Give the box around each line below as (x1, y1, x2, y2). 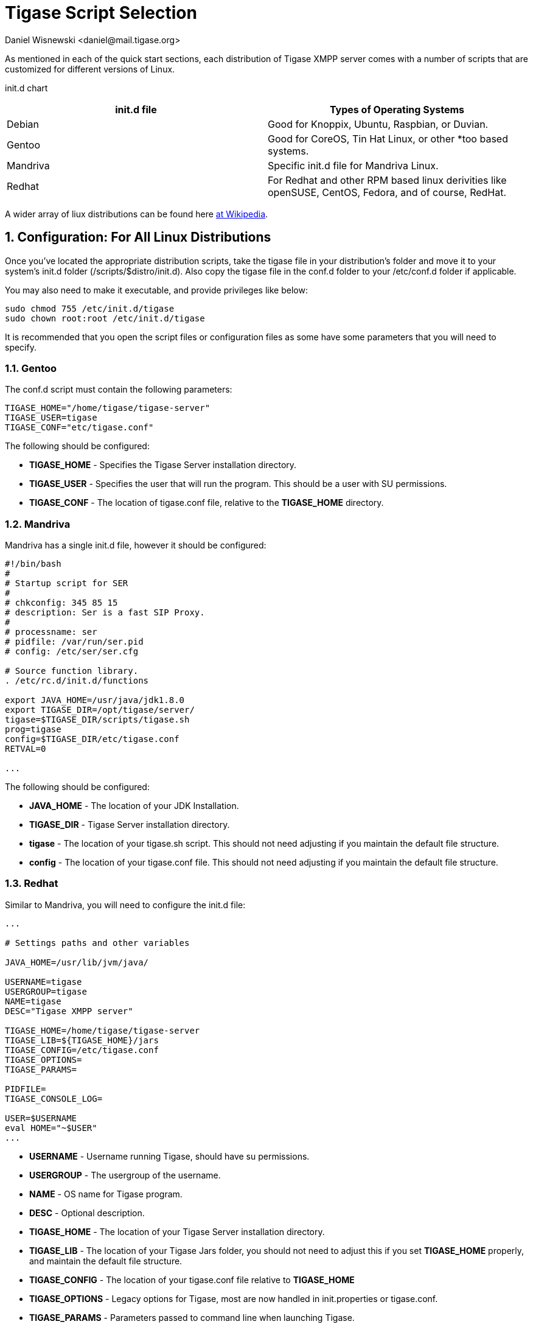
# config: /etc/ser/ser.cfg (5, 646, 139, 657)
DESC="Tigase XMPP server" (5, 1006, 133, 1016)
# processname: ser (5, 627, 97, 637)
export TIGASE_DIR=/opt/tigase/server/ (5, 705, 195, 715)
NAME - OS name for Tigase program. (29, 1188, 183, 1199)
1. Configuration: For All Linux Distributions (5, 229, 271, 245)
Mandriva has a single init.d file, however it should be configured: (5, 540, 266, 551)
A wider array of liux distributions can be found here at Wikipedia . (5, 208, 268, 219)
